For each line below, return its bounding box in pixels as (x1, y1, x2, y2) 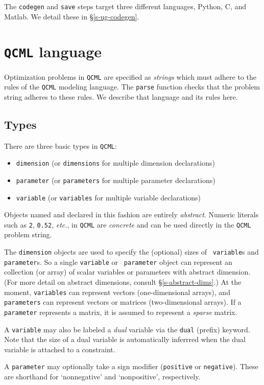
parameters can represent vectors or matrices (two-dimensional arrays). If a (4, 297, 242, 307)
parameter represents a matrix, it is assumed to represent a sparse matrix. (4, 306, 237, 317)
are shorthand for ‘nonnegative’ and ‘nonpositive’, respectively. (4, 371, 201, 382)
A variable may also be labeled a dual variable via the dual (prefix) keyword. (4, 324, 250, 334)
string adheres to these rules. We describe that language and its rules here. (4, 91, 238, 102)
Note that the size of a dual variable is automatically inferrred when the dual (4, 334, 246, 345)
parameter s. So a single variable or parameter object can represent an (4, 256, 232, 267)
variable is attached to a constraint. (4, 344, 115, 354)
